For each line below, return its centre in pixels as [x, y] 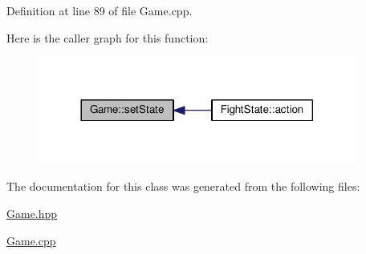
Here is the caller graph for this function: [108, 37]
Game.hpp [32, 214]
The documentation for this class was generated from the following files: [183, 186]
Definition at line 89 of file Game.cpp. [100, 10]
